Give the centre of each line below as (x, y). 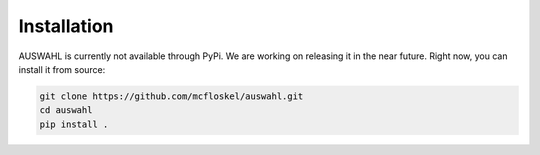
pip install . (74, 124)
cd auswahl (66, 110)
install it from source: (62, 69)
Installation (66, 26)
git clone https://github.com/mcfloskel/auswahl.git (171, 96)
